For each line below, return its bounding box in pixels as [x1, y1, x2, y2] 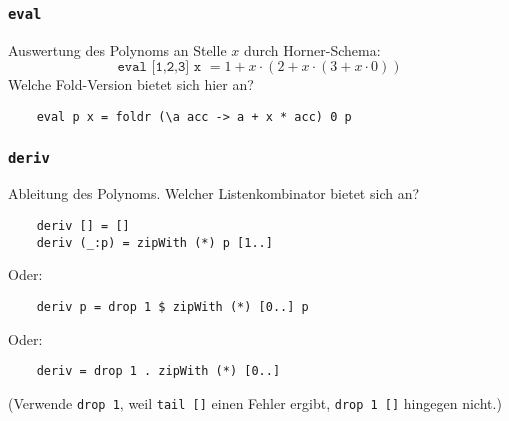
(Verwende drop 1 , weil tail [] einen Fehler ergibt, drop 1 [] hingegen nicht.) [8, 392, 502, 413]
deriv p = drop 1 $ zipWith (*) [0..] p [36, 299, 309, 314]
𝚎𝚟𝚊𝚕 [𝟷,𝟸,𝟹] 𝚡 [117, 60, 202, 75]
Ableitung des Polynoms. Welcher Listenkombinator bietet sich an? [8, 183, 420, 204]
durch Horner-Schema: [243, 39, 381, 60]
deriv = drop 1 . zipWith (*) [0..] [36, 364, 281, 379]
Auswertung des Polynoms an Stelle [8, 39, 227, 60]
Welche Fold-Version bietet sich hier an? [8, 74, 254, 95]
